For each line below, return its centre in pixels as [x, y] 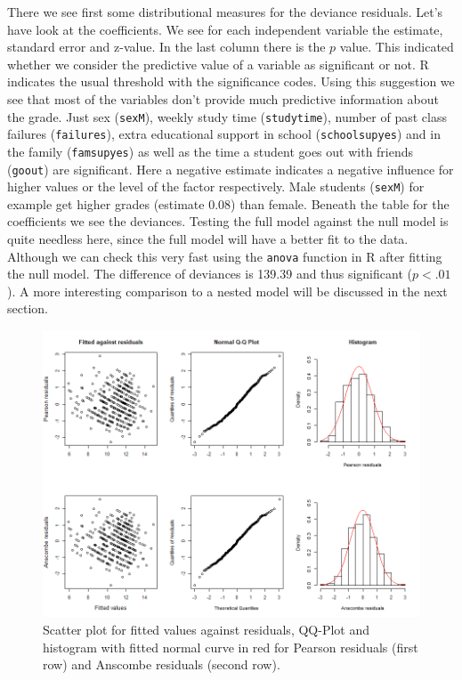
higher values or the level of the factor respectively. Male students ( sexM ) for [216, 186]
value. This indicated [397, 47]
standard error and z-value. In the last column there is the [166, 47]
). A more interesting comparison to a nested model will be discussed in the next [227, 291]
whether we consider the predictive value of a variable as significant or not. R [218, 64]
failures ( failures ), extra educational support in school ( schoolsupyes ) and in [224, 134]
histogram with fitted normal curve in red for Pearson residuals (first [231, 647]
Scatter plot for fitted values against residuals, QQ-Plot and [206, 630]
